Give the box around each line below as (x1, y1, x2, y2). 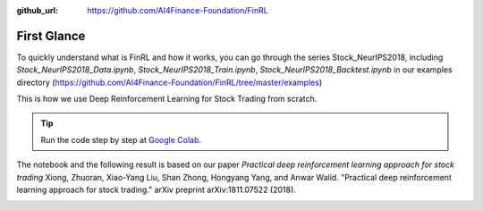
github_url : (16, 5, 58, 15)
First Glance (16, 28, 86, 44)
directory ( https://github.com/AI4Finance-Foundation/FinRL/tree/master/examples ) (16, 77, 322, 88)
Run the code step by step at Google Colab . (40, 134, 201, 145)
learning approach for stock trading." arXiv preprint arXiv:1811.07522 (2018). (16, 184, 297, 196)
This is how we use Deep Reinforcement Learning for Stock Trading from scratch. (16, 94, 318, 105)
